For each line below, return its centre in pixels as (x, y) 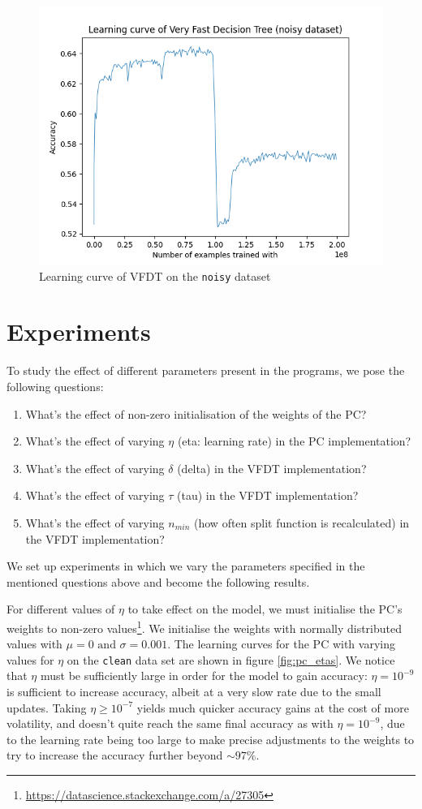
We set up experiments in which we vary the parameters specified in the (186, 566)
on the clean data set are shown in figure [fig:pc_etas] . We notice (231, 659)
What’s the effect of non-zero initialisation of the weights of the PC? (196, 413)
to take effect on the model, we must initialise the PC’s (265, 609)
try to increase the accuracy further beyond (115, 755)
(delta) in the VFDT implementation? (272, 468)
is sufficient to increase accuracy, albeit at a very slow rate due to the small (194, 691)
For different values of (61, 609)
